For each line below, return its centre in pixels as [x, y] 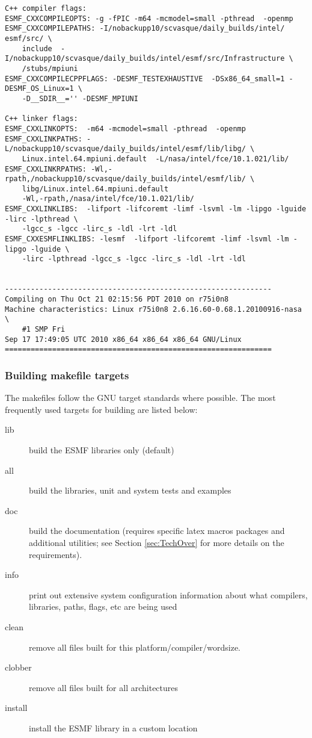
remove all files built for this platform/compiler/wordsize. [135, 647]
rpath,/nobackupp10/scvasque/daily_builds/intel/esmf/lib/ [125, 179]
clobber [18, 667]
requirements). [56, 554]
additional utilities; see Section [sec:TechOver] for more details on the [157, 542]
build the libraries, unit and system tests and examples [130, 490]
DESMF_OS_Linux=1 [39, 89]
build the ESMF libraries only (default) [102, 449]
